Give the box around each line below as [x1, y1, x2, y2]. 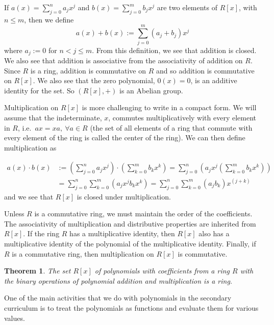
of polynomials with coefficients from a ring [94, 265, 230, 276]
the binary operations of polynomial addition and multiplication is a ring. [4, 275, 233, 286]
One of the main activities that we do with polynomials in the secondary [4, 292, 232, 303]
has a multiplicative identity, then [69, 228, 175, 239]
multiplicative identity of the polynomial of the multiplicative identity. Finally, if [4, 238, 256, 249]
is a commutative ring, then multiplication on [12, 248, 154, 259]
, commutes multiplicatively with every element [108, 112, 257, 122]
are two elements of [157, 2, 218, 12]
